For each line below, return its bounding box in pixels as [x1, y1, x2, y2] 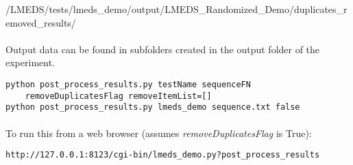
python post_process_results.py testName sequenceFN [5, 79, 251, 89]
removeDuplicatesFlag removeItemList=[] [25, 91, 212, 101]
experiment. [5, 55, 55, 70]
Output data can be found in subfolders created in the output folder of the [5, 42, 320, 56]
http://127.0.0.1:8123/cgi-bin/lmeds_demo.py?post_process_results [5, 150, 320, 160]
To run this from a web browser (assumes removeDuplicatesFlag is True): [5, 125, 312, 140]
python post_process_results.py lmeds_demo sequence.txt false [5, 102, 300, 112]
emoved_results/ [5, 15, 76, 29]
